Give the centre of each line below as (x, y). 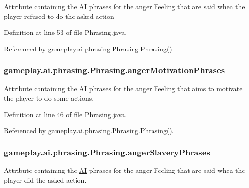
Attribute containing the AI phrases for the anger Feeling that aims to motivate (123, 88)
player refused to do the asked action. (60, 16)
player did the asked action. (45, 179)
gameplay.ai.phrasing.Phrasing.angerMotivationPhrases (115, 70)
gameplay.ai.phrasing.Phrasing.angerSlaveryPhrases (107, 152)
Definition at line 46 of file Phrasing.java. (66, 114)
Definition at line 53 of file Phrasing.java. (66, 32)
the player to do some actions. (49, 98)
